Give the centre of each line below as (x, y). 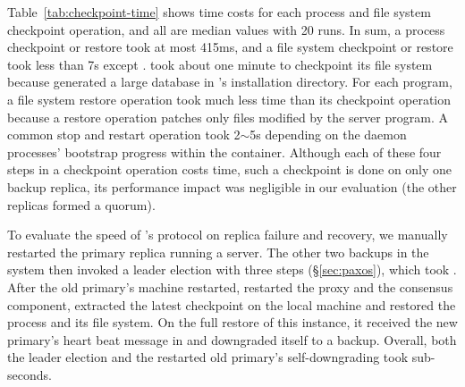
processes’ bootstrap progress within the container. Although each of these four (224, 151)
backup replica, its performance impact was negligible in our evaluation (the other (232, 186)
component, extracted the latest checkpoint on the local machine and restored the (232, 304)
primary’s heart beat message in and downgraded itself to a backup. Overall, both (232, 339)
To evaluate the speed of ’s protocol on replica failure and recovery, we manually (228, 235)
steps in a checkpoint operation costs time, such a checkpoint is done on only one (230, 169)
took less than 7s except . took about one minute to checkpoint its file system (220, 64)
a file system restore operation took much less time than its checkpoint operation (229, 99)
